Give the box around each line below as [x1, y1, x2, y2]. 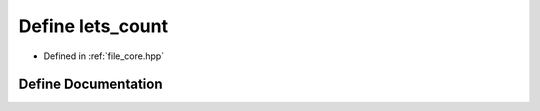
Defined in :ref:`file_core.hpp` [43, 50, 165, 62]
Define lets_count [18, 15, 169, 37]
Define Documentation [18, 76, 163, 93]
